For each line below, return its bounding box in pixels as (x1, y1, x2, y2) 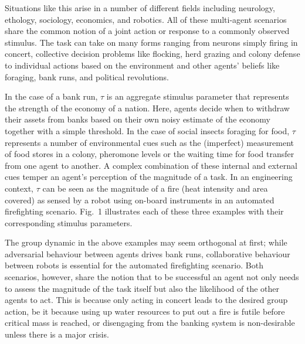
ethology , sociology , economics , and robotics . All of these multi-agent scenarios (5, 13, 287, 25)
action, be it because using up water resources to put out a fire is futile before (5, 305, 285, 317)
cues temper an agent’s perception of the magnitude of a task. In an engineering (5, 171, 293, 183)
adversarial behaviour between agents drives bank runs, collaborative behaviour (5, 247, 290, 260)
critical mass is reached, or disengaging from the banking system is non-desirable (5, 316, 295, 329)
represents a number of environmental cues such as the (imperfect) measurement (5, 136, 294, 148)
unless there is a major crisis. (5, 328, 109, 340)
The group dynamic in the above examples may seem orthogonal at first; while (5, 236, 287, 248)
